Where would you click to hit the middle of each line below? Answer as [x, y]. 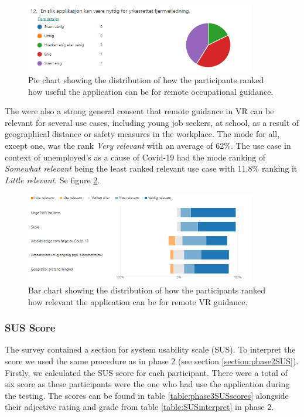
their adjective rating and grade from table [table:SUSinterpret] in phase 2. [139, 407]
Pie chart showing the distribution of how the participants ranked [146, 79]
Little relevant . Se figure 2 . [52, 180]
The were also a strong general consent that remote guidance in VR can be [139, 111]
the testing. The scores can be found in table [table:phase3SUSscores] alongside [147, 395]
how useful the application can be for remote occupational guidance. [151, 91]
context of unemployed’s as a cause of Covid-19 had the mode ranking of [135, 157]
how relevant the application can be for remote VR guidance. [138, 301]
